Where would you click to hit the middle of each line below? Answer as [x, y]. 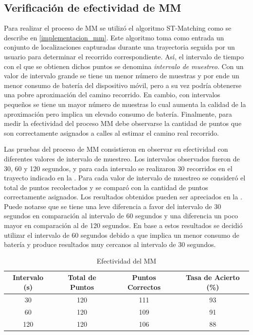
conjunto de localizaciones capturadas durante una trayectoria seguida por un [119, 47]
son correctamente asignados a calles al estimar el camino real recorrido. [111, 132]
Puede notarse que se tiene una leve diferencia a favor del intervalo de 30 [113, 206]
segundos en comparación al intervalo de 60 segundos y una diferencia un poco [121, 216]
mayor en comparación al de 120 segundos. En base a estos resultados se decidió [123, 225]
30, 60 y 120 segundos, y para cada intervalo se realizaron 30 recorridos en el [118, 168]
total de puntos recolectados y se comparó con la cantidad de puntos [106, 187]
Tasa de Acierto [213, 277]
